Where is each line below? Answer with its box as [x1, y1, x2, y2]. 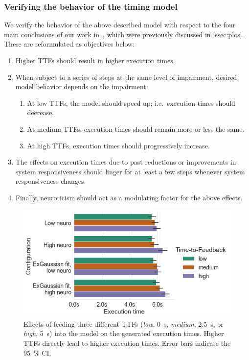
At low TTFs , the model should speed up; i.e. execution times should [27, 97, 235, 108]
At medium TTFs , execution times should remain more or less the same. [27, 123, 245, 134]
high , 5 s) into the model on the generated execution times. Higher [23, 328, 224, 338]
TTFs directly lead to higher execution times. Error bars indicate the [23, 337, 231, 348]
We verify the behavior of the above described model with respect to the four [4, 20, 236, 30]
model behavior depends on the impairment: [15, 81, 148, 92]
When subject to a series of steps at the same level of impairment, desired [15, 72, 237, 82]
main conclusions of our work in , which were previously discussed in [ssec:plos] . [4, 29, 244, 39]
